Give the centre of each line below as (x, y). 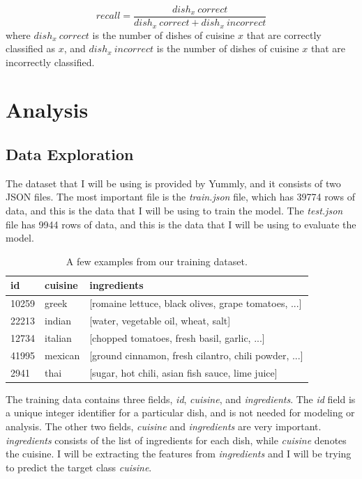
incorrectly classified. (50, 62)
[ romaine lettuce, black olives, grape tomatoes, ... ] (196, 303)
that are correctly (284, 34)
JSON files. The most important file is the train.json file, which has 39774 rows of (180, 197)
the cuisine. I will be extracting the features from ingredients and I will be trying (179, 454)
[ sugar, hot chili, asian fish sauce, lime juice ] (183, 372)
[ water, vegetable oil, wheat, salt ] (160, 321)
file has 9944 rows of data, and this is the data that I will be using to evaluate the (181, 224)
